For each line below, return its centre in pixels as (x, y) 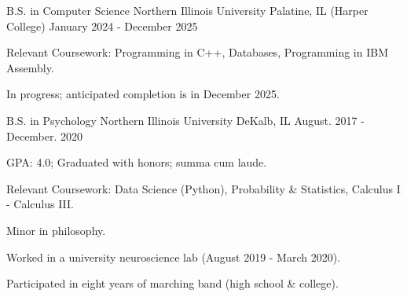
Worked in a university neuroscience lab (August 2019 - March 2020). (174, 257)
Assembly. (30, 67)
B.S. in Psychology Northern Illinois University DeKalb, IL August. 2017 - (185, 120)
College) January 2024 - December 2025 (102, 26)
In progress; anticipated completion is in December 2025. (143, 94)
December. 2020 (45, 136)
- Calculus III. (40, 204)
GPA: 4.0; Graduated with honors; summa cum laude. (137, 162)
